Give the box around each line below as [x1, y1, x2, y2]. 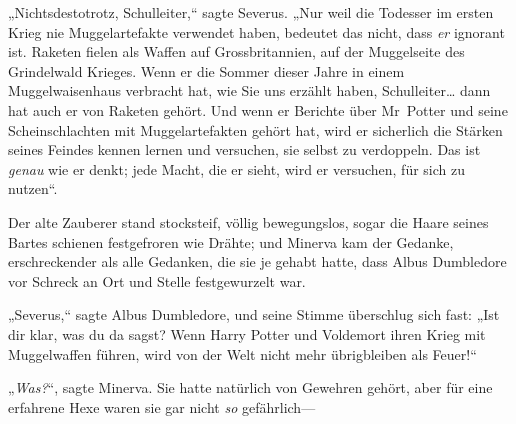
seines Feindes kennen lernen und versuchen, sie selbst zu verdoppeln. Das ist [8, 139, 481, 160]
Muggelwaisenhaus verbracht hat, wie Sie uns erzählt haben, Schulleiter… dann [8, 80, 491, 101]
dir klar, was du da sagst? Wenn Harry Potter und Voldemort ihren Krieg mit [8, 323, 486, 344]
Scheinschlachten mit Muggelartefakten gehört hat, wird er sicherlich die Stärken [8, 119, 503, 140]
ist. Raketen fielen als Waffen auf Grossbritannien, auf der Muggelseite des [8, 41, 465, 62]
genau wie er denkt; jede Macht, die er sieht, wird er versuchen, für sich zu [8, 158, 466, 179]
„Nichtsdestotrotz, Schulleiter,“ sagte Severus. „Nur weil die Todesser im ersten [8, 2, 494, 22]
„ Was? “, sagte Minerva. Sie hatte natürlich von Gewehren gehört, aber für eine [8, 377, 493, 398]
